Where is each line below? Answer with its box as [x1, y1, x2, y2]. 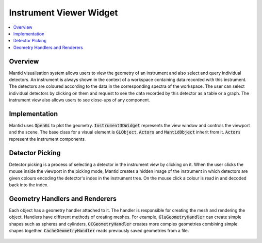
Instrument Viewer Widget [9, 7, 118, 18]
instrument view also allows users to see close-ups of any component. [9, 97, 150, 103]
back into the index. [9, 182, 49, 188]
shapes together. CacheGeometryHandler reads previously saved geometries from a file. [9, 228, 189, 234]
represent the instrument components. [9, 136, 86, 142]
